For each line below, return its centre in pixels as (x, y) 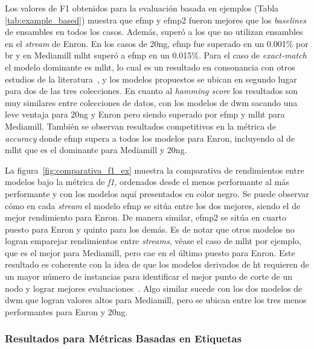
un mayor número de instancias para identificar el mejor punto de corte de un (149, 276)
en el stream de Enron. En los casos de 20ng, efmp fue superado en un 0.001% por (157, 43)
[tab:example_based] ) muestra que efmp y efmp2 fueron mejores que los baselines (156, 20)
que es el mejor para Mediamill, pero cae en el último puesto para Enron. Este (150, 252)
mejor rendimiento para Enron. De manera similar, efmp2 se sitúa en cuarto (146, 217)
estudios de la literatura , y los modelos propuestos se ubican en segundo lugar (151, 79)
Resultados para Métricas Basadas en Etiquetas (123, 338)
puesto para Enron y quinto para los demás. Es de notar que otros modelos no (150, 229)
